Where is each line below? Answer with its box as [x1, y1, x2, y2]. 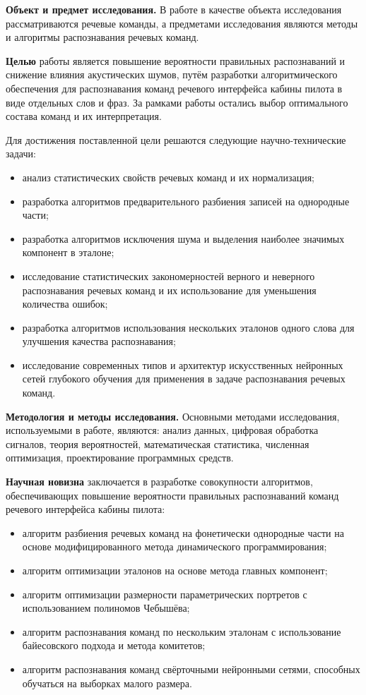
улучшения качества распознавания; [22, 334, 176, 349]
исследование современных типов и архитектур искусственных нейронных [22, 357, 343, 372]
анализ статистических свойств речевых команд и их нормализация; [22, 169, 315, 184]
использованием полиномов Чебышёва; [22, 600, 190, 615]
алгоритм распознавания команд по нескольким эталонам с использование [22, 624, 341, 639]
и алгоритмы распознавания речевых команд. [6, 30, 199, 44]
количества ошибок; [22, 296, 108, 311]
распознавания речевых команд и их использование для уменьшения [22, 282, 317, 297]
